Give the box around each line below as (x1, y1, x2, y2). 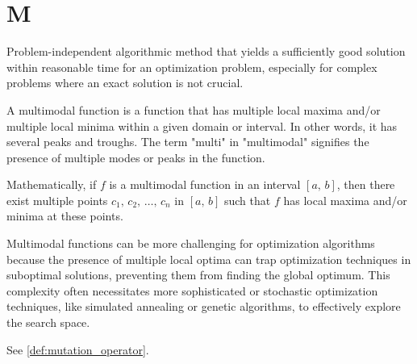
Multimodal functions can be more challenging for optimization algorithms (6, 235, 375, 252)
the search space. (6, 314, 90, 331)
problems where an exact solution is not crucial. (6, 74, 244, 91)
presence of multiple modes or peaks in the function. (6, 149, 265, 165)
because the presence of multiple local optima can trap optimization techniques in (6, 250, 411, 267)
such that (223, 191, 271, 208)
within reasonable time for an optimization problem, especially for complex (6, 58, 377, 75)
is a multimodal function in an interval (109, 176, 301, 193)
